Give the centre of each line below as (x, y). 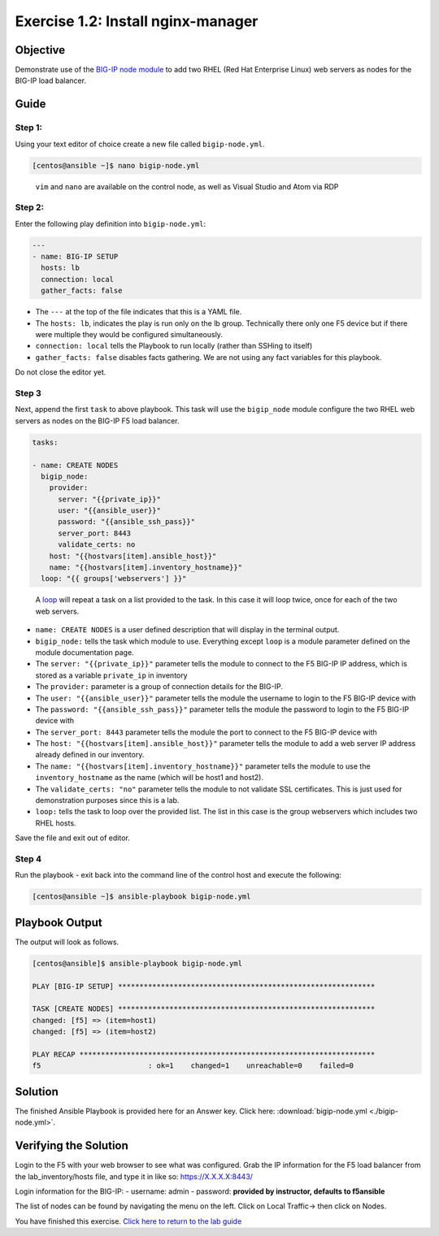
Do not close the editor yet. (61, 372)
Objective (40, 50)
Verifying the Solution (72, 1146)
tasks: (45, 442)
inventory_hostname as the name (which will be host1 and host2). (150, 778)
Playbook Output (59, 922)
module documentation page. (85, 652)
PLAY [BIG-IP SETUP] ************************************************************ (204, 986)
